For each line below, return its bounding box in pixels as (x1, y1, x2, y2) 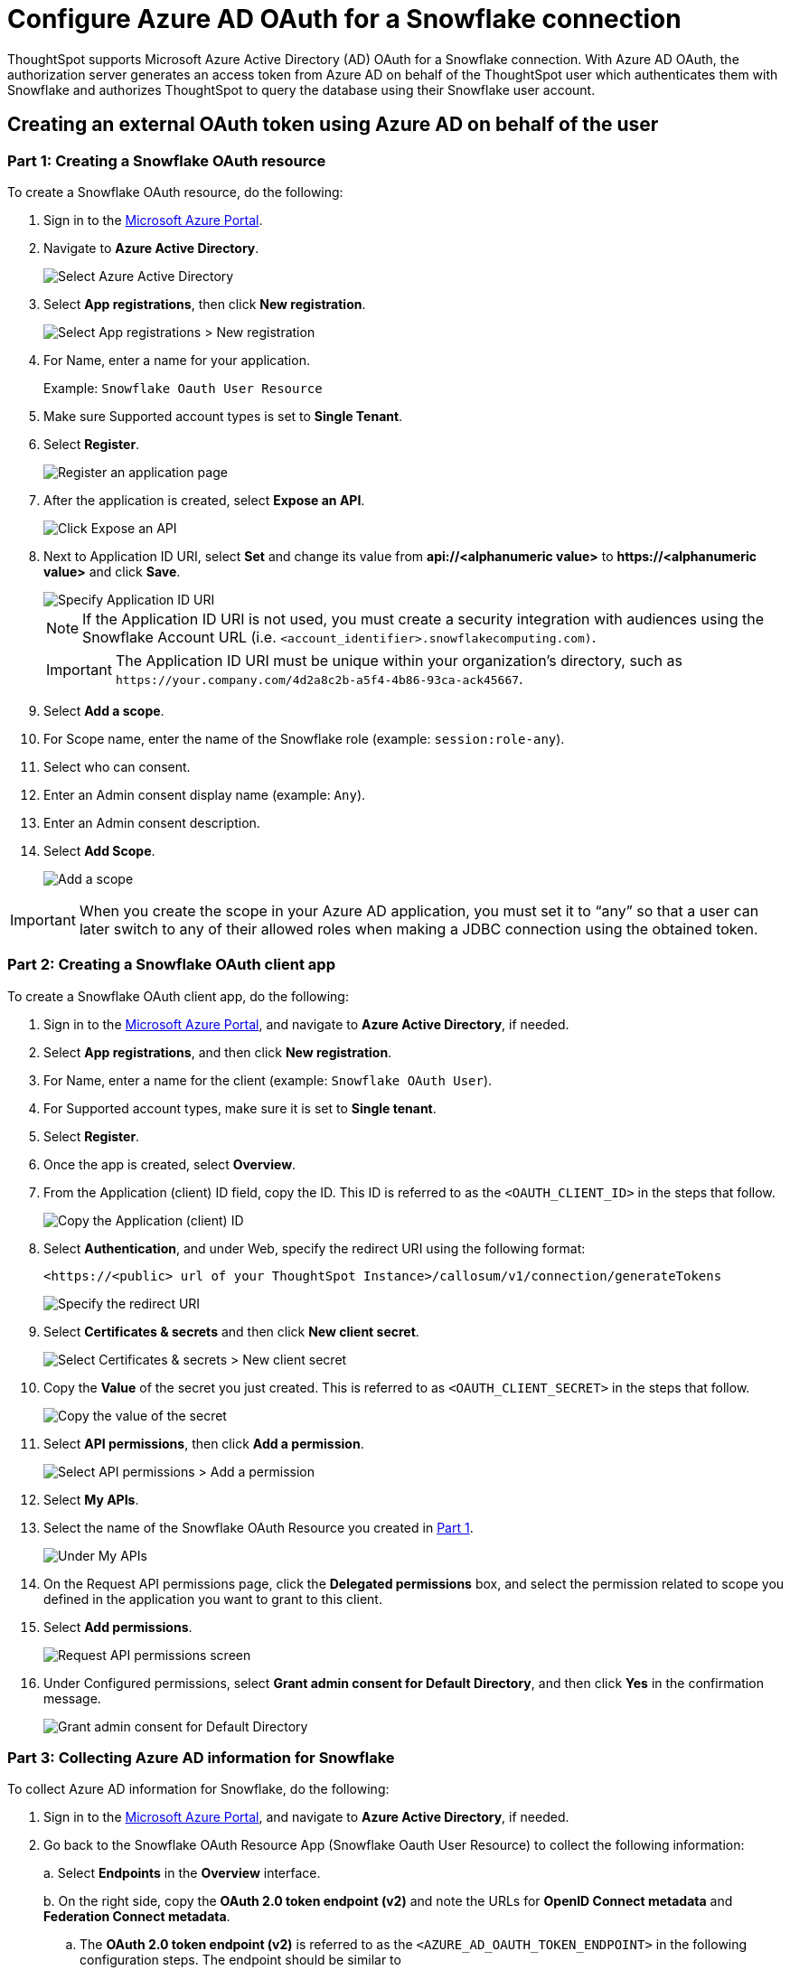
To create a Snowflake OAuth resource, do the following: (7, 183, 343, 200)
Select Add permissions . (43, 1618, 193, 1635)
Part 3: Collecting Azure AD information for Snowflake (7, 1749, 395, 1768)
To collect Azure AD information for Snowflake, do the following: (7, 1781, 390, 1797)
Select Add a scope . (43, 702, 165, 718)
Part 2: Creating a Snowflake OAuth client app (7, 955, 335, 974)
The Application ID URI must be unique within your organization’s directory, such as (115, 651, 682, 670)
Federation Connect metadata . (43, 1909, 230, 1925)
